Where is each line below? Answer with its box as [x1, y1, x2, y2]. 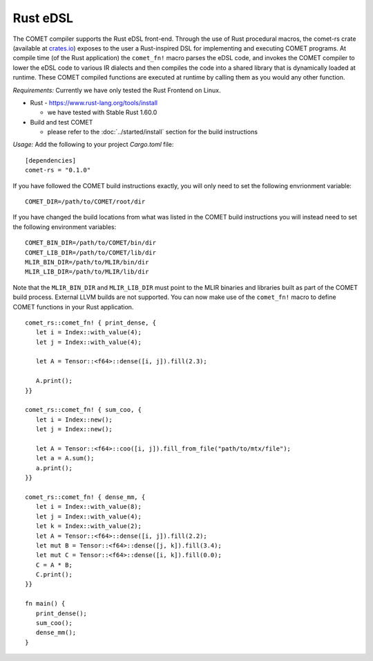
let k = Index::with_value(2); [35, 523, 142, 530]
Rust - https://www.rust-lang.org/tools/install [30, 98, 158, 107]
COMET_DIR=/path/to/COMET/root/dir [25, 198, 146, 206]
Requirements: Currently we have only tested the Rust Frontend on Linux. [12, 86, 221, 94]
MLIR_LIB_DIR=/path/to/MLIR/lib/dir [25, 268, 149, 276]
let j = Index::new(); [35, 426, 113, 433]
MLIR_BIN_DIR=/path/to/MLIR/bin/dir [25, 258, 149, 266]
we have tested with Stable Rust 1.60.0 [47, 108, 157, 117]
